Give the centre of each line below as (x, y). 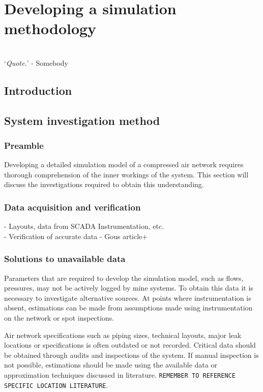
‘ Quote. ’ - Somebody (36, 62)
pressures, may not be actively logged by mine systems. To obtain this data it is (129, 288)
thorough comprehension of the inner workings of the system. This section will (126, 174)
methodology (50, 28)
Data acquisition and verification (72, 207)
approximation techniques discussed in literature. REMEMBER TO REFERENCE (120, 375)
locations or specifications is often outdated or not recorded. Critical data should (130, 345)
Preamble (24, 145)
